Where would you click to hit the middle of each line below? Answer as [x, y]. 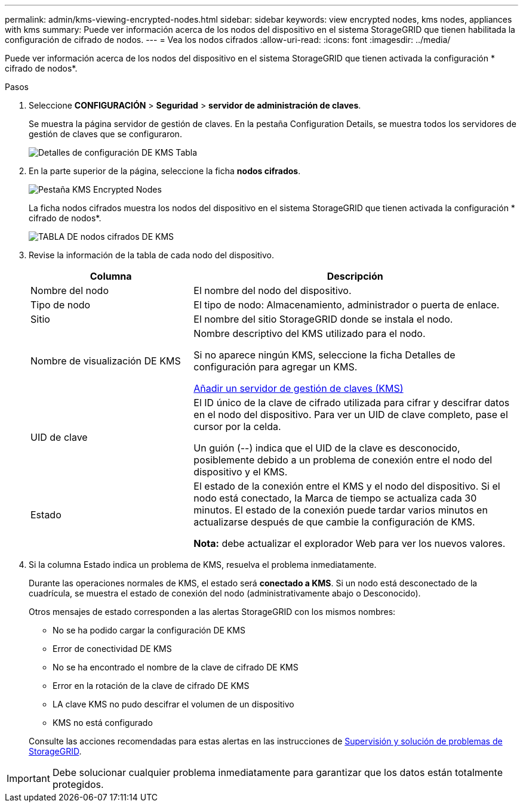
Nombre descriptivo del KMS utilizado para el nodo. [310, 333]
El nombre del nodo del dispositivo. [273, 290]
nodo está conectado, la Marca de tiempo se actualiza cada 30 [335, 498]
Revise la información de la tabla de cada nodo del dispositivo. [151, 255]
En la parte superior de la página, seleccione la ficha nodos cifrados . [165, 171]
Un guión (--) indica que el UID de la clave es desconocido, [327, 448]
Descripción [355, 276]
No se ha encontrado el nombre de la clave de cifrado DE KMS [176, 667]
